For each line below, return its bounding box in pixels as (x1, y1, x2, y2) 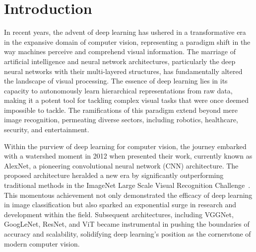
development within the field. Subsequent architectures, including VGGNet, (4, 209, 234, 219)
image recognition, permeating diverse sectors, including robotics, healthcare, (4, 114, 238, 125)
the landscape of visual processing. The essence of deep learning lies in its (4, 76, 228, 86)
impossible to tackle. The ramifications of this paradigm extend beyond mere (4, 104, 238, 115)
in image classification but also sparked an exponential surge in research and (4, 199, 237, 210)
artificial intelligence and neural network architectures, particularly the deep (4, 56, 236, 66)
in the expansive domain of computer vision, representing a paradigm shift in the (4, 36, 251, 47)
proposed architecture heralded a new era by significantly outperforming (4, 170, 224, 180)
